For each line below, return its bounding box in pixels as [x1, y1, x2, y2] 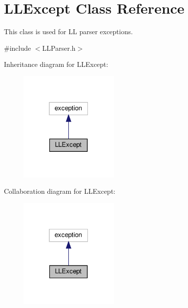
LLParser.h [42, 42, 76, 53]
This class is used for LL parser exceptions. [4, 26, 133, 37]
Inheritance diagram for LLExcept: [4, 59, 108, 69]
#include [4, 42, 31, 53]
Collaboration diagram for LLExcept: [4, 186, 116, 196]
